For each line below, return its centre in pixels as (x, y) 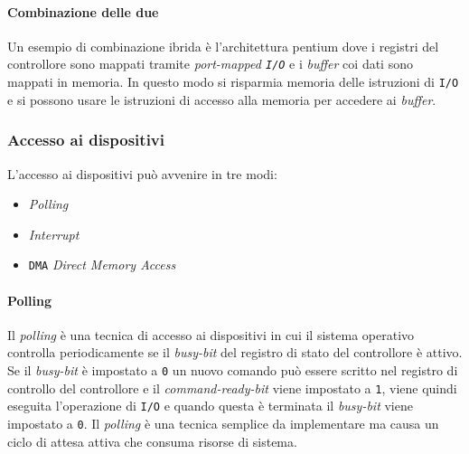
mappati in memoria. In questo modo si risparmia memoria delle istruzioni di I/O (233, 82)
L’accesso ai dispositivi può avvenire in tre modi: (142, 173)
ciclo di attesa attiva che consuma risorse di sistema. (152, 441)
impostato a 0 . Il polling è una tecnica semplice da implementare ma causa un (223, 423)
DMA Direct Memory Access (102, 265)
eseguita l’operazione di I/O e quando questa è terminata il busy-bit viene (210, 406)
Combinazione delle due (83, 11)
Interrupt (54, 234)
